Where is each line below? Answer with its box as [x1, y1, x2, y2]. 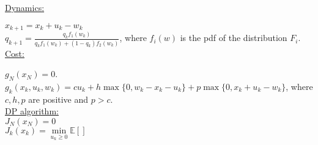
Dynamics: [5, 1, 45, 13]
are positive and [28, 92, 89, 105]
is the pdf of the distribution [180, 31, 287, 44]
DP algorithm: [5, 105, 59, 117]
